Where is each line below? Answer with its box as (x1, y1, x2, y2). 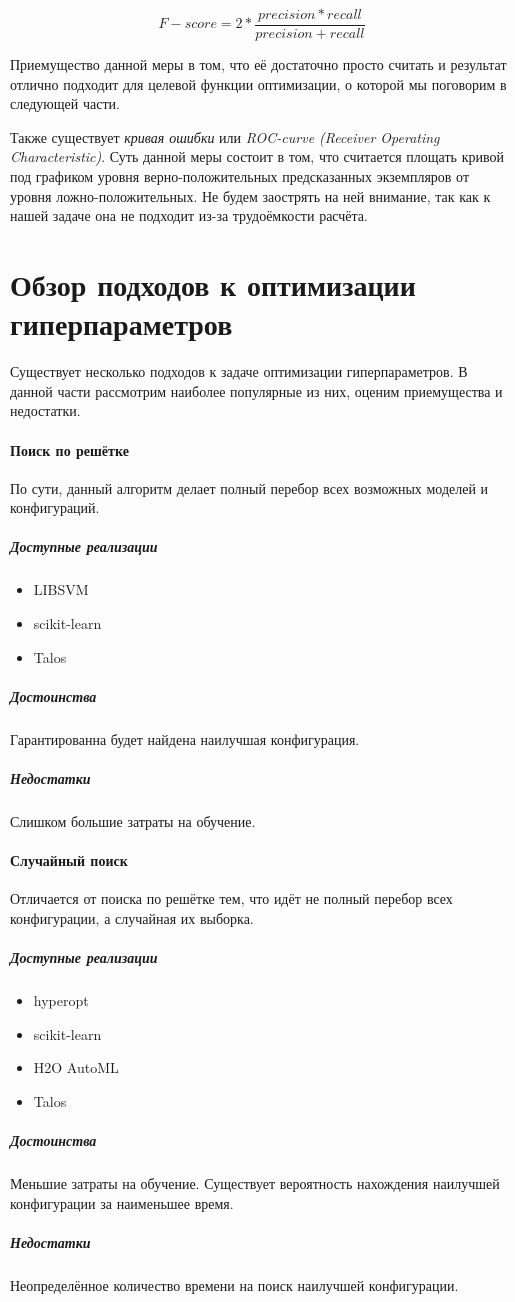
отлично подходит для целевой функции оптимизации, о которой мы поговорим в (10, 73, 507, 94)
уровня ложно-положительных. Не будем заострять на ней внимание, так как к (10, 185, 491, 206)
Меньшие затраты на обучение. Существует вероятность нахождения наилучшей (10, 1173, 500, 1194)
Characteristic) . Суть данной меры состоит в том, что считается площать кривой (10, 146, 504, 167)
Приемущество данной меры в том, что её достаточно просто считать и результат (10, 54, 507, 75)
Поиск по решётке (10, 439, 129, 460)
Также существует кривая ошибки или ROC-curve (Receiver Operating (10, 126, 440, 147)
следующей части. (10, 93, 120, 114)
